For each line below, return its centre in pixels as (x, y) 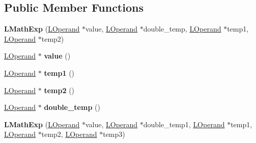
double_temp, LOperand (182, 29)
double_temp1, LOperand (184, 124)
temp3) (114, 134)
